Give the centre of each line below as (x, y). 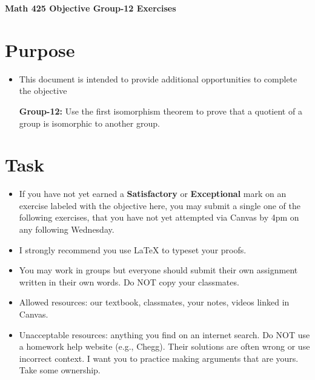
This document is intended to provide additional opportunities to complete (158, 78)
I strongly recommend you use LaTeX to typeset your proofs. (133, 249)
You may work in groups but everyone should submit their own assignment (158, 270)
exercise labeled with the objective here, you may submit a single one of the (160, 205)
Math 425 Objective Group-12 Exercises (91, 8)
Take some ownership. (60, 370)
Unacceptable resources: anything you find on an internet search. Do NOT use (164, 334)
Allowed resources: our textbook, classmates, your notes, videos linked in (154, 302)
